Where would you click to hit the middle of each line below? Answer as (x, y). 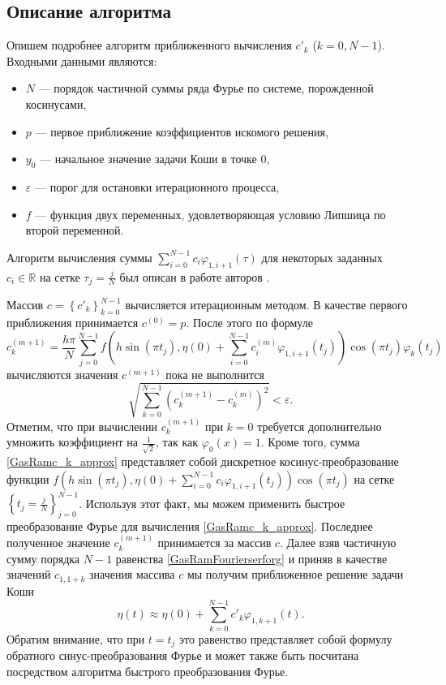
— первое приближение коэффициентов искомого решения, (182, 131)
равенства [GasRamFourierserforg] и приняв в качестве (251, 558)
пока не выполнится (215, 374)
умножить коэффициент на (73, 442)
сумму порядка (43, 558)
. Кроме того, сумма (310, 442)
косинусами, (56, 103)
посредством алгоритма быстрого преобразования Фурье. (148, 671)
